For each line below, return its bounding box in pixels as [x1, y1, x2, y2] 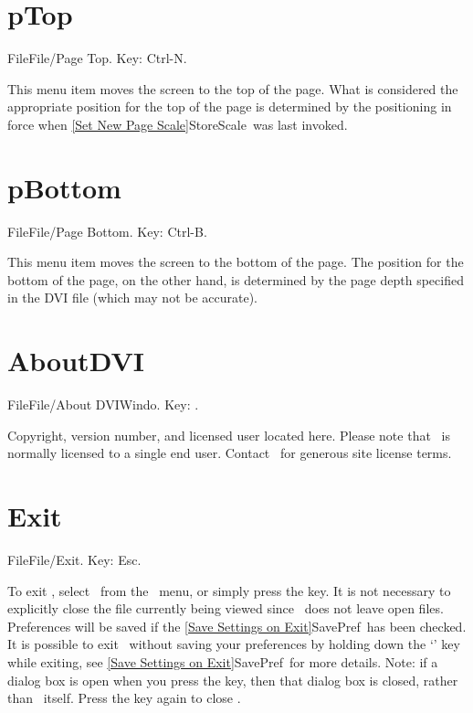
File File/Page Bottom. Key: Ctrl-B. [7, 221, 207, 240]
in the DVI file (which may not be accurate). [7, 288, 258, 307]
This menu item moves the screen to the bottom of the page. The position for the [7, 252, 464, 271]
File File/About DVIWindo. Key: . [7, 395, 199, 414]
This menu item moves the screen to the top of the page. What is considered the [7, 79, 458, 98]
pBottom [7, 168, 121, 206]
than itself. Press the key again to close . [7, 688, 241, 708]
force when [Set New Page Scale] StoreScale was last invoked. [7, 114, 348, 133]
